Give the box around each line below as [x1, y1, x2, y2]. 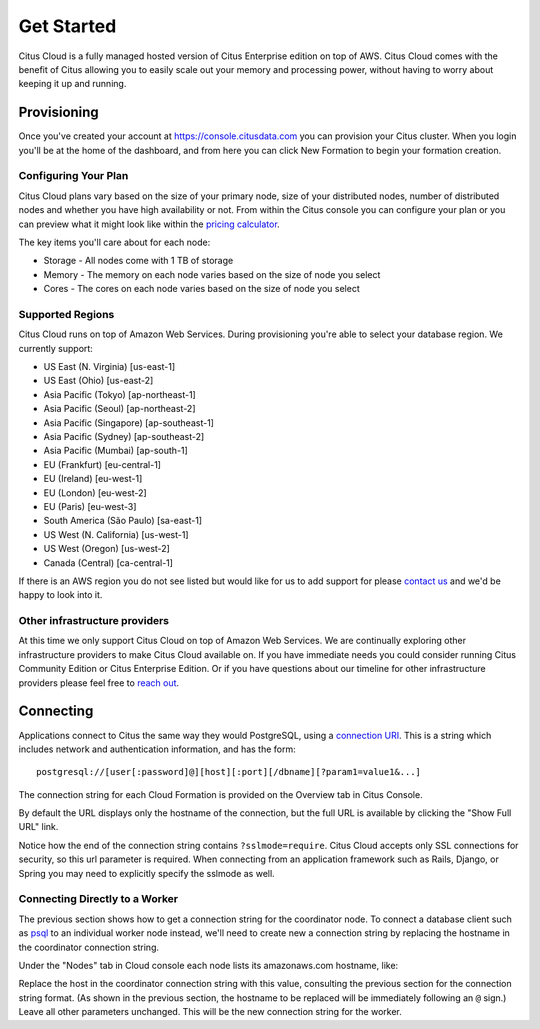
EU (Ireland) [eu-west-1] [43, 473, 143, 485]
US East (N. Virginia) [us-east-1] [43, 361, 176, 373]
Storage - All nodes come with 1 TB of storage [43, 255, 234, 267]
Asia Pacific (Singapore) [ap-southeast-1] [43, 416, 215, 429]
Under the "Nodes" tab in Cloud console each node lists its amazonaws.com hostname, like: [18, 959, 399, 971]
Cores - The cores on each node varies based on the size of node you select [43, 283, 360, 295]
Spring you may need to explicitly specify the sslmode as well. [18, 867, 275, 879]
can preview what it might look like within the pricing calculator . [18, 218, 280, 230]
